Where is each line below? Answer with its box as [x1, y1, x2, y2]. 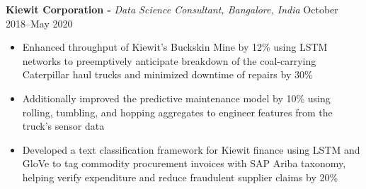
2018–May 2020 [6, 16, 73, 30]
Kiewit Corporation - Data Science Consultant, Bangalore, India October [6, 2, 338, 16]
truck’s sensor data [22, 118, 105, 133]
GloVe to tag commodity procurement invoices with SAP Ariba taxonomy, [22, 156, 346, 171]
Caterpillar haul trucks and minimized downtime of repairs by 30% [22, 67, 313, 82]
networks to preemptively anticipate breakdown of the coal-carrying [22, 53, 316, 68]
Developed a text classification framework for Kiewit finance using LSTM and [22, 142, 360, 157]
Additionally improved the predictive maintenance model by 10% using [22, 90, 331, 105]
